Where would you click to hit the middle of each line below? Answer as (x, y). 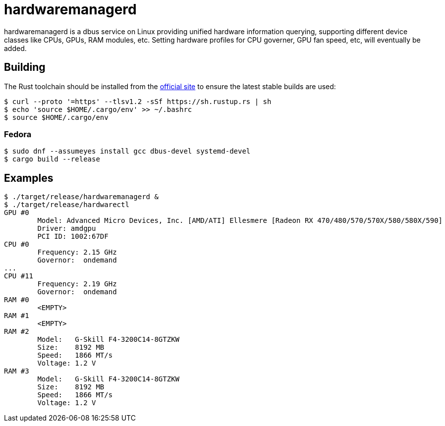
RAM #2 (17, 332)
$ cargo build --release (52, 159)
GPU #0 (17, 213)
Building (25, 67)
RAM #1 (17, 316)
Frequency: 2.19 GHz (77, 284)
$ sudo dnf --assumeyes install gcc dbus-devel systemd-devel (127, 151)
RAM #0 (17, 300)
